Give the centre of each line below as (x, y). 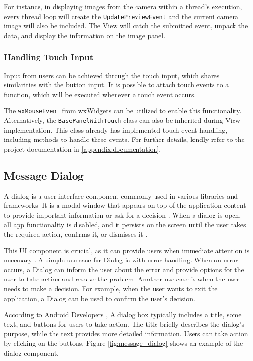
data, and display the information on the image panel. (85, 35)
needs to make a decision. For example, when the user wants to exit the (111, 289)
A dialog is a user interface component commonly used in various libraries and (121, 195)
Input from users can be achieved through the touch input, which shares (112, 75)
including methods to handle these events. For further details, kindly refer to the (124, 139)
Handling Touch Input (49, 57)
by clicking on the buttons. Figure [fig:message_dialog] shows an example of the (124, 343)
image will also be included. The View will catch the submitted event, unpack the (126, 26)
